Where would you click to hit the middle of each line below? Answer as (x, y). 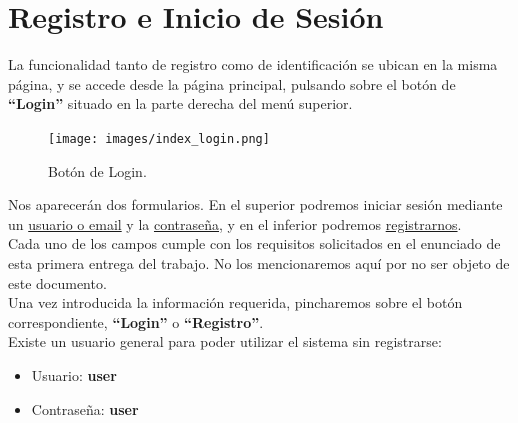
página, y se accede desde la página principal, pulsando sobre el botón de (232, 83)
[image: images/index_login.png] (159, 138)
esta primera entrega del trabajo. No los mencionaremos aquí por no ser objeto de (259, 262)
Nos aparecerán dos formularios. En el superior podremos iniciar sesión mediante (255, 204)
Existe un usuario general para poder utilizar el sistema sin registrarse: (225, 341)
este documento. (57, 282)
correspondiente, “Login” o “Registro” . (136, 321)
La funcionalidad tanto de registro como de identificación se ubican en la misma (253, 64)
